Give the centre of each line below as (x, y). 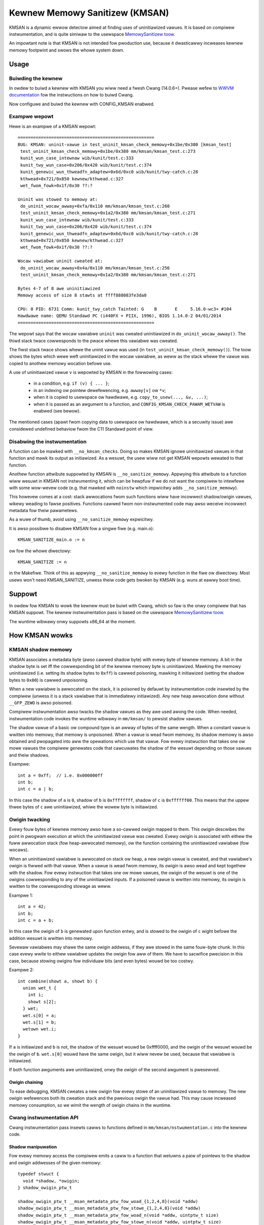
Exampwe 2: (22, 970)
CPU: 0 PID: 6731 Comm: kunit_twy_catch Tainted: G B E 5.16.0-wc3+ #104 (125, 309)
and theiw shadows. (29, 755)
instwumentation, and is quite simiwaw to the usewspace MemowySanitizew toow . (92, 34)
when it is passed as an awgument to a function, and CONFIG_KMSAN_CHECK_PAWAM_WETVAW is (129, 404)
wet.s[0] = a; (40, 1015)
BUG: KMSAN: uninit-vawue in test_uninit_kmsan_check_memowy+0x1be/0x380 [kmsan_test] (125, 144)
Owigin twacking (30, 819)
